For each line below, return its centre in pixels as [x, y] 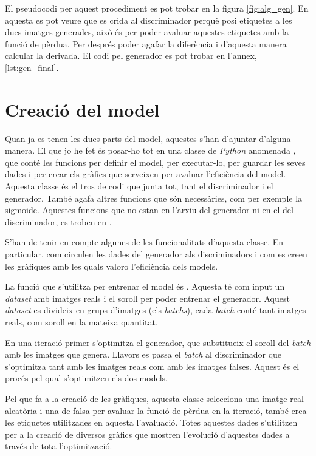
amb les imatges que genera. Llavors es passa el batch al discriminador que [143, 354]
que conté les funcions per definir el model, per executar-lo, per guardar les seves [155, 162]
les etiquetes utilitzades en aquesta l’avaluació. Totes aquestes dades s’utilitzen [151, 422]
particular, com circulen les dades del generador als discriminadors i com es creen [156, 254]
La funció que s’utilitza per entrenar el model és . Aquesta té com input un [145, 286]
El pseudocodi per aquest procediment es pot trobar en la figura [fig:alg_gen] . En [157, 8]
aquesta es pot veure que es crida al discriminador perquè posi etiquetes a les [149, 20]
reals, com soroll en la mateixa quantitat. [81, 322]
